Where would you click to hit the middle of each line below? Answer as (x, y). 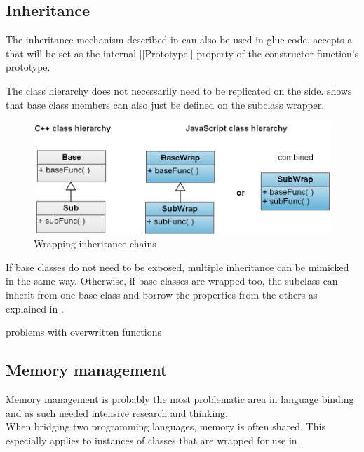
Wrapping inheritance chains (95, 244)
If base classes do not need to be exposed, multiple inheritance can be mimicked (177, 267)
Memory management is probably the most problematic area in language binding (180, 398)
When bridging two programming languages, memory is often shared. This (166, 426)
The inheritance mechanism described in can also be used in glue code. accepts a (179, 40)
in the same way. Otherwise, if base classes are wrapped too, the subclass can (172, 281)
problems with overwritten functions (83, 332)
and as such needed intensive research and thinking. (117, 412)
